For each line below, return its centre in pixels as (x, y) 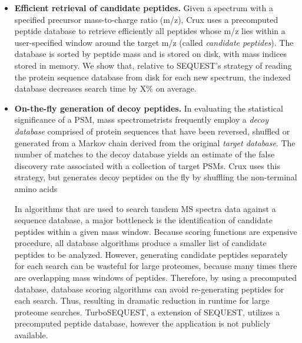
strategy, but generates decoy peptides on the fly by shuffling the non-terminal (156, 177)
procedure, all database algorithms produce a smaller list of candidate (140, 243)
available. (31, 335)
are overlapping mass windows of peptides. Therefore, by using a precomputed (156, 278)
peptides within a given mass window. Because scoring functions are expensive (156, 231)
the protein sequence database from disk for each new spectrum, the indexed (152, 77)
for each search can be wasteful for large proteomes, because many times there (156, 266)
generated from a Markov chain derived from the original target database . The (155, 142)
